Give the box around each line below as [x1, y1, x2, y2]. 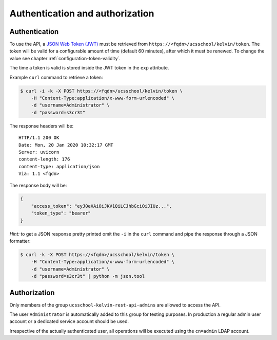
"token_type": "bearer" [31, 210, 91, 216]
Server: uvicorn [18, 149, 60, 155]
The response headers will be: [9, 122, 74, 129]
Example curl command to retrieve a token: [9, 74, 103, 80]
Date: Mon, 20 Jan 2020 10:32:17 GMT [18, 142, 114, 148]
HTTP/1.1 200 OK [18, 135, 60, 141]
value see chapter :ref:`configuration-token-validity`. [9, 55, 121, 61]
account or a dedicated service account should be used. [9, 318, 129, 325]
